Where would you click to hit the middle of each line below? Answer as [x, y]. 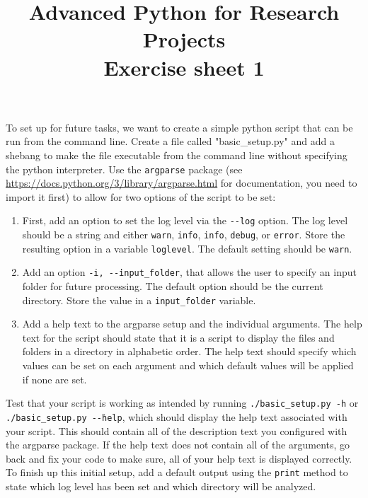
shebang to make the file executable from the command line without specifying [177, 155]
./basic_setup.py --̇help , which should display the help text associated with [177, 416]
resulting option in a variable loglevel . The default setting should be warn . [187, 248]
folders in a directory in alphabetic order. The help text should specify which [189, 351]
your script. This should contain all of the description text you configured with [177, 430]
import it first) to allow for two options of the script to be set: [141, 196]
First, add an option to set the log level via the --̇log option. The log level [185, 220]
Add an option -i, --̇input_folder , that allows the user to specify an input [189, 272]
